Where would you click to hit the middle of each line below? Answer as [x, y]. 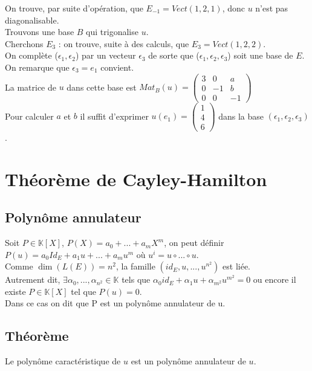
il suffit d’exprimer [114, 116]
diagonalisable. [32, 20]
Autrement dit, [33, 279]
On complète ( [31, 55]
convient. [117, 67]
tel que [83, 291]
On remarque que [37, 67]
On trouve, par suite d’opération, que [74, 8]
